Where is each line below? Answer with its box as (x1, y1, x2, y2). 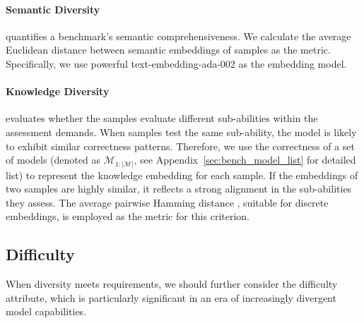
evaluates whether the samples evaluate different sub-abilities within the (6, 111, 318, 126)
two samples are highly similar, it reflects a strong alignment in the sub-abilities (6, 181, 352, 196)
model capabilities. (6, 304, 87, 319)
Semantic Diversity (6, 1, 100, 16)
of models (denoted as (6, 152, 100, 167)
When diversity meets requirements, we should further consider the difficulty (6, 276, 338, 291)
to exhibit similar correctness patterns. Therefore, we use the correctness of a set (6, 138, 355, 153)
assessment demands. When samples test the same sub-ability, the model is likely (6, 124, 357, 139)
